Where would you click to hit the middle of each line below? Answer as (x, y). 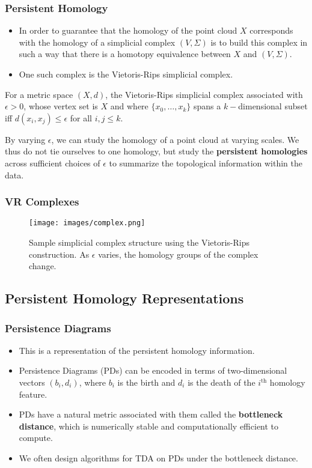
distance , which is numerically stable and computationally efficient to (149, 426)
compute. (36, 438)
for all (81, 117)
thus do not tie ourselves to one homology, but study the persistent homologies (156, 151)
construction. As (59, 254)
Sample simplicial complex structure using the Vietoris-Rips (139, 242)
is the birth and (146, 382)
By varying (25, 139)
